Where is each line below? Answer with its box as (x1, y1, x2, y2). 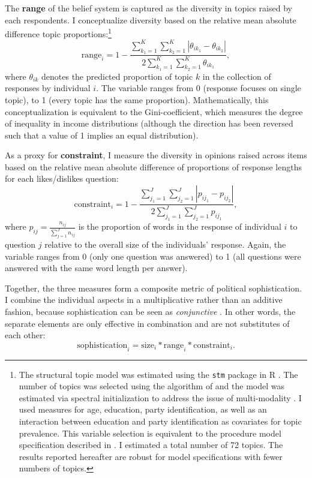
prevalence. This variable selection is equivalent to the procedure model (19, 426, 281, 439)
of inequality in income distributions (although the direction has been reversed (5, 117, 293, 130)
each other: (5, 329, 46, 341)
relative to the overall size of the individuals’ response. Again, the (44, 238, 286, 251)
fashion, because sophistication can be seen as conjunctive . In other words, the (5, 305, 296, 317)
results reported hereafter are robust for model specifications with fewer (19, 450, 283, 462)
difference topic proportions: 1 (5, 26, 112, 40)
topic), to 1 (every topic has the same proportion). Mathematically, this (5, 93, 269, 106)
